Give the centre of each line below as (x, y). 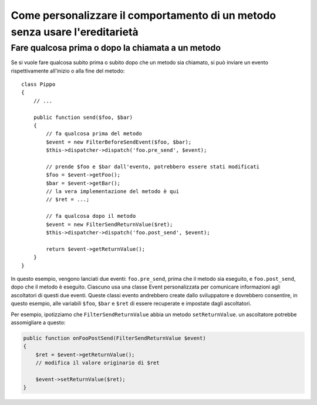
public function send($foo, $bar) (83, 117)
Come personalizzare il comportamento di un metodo (143, 15)
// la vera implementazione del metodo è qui (112, 192)
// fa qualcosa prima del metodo (94, 134)
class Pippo (38, 84)
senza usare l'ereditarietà (75, 32)
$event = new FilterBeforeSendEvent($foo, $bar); (119, 142)
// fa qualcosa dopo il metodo (91, 216)
